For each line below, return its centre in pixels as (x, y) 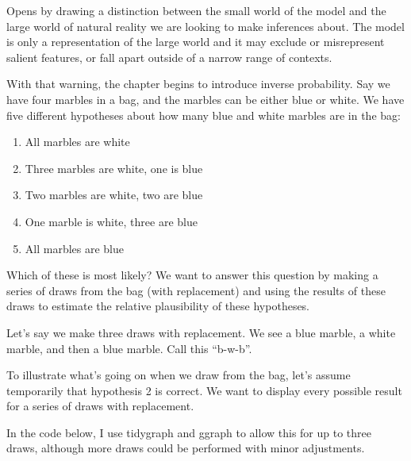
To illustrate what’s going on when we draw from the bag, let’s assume (179, 375)
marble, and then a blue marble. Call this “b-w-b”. (129, 348)
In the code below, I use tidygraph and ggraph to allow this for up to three (189, 432)
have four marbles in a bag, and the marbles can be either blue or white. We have (205, 99)
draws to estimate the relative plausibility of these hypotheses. (158, 306)
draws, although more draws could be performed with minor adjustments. (186, 448)
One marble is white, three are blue (111, 221)
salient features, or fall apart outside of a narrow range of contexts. (169, 57)
